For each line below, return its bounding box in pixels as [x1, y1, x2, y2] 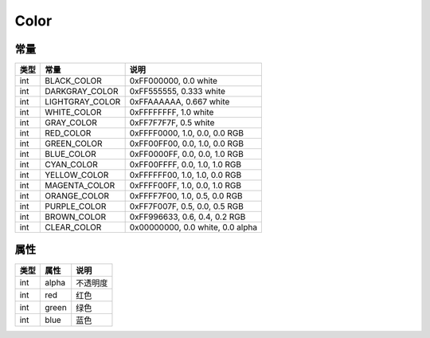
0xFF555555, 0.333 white [129, 86, 226, 97]
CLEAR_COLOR [45, 222, 102, 233]
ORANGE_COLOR [45, 191, 110, 202]
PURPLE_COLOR [45, 201, 107, 212]
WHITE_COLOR [45, 107, 102, 118]
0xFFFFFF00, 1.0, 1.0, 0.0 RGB [129, 170, 242, 181]
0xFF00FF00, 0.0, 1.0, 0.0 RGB [129, 138, 244, 149]
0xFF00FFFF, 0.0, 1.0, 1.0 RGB [129, 159, 242, 171]
